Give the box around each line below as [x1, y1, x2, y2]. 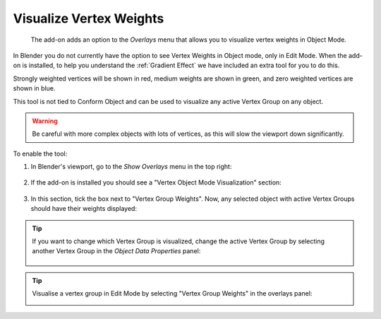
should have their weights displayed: [30, 204, 138, 213]
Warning [32, 117, 58, 125]
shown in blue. [13, 84, 56, 93]
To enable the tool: [13, 149, 68, 158]
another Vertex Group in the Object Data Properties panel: [32, 247, 201, 255]
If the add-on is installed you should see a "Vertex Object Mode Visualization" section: [30, 178, 282, 187]
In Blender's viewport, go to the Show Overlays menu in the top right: [30, 163, 232, 171]
